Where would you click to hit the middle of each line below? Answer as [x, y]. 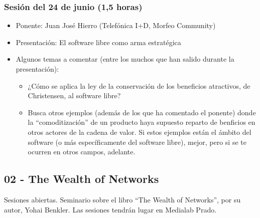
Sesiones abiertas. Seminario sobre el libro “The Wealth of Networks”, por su [122, 199]
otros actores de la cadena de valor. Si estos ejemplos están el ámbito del [140, 132]
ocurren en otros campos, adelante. [82, 152]
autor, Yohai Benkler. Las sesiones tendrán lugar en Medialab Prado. [110, 209]
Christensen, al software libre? [74, 95]
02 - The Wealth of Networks [82, 179]
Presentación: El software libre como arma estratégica [98, 42]
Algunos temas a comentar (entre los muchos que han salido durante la [125, 59]
